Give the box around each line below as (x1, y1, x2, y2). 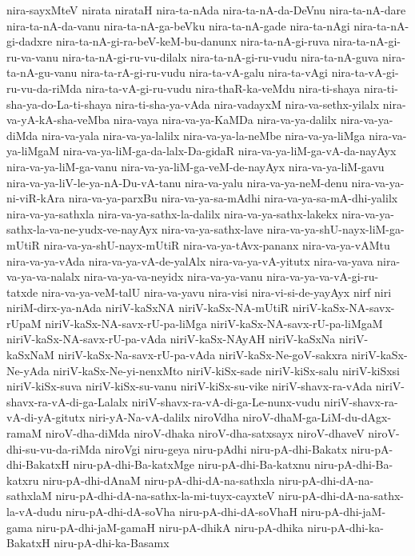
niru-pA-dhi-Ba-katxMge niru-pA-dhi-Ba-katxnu (73, 456, 311, 473)
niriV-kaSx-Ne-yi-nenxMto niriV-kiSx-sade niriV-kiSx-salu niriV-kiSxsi (53, 362, 401, 378)
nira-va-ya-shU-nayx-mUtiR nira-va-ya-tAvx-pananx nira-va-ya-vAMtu (43, 236, 390, 253)
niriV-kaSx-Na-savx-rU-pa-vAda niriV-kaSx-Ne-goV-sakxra (58, 346, 348, 363)
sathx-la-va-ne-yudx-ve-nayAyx (6, 221, 158, 238)
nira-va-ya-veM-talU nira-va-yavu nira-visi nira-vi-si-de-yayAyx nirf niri (41, 283, 392, 300)
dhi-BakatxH (6, 456, 70, 473)
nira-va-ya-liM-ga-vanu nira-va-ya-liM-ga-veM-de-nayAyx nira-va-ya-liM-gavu (6, 158, 385, 174)
